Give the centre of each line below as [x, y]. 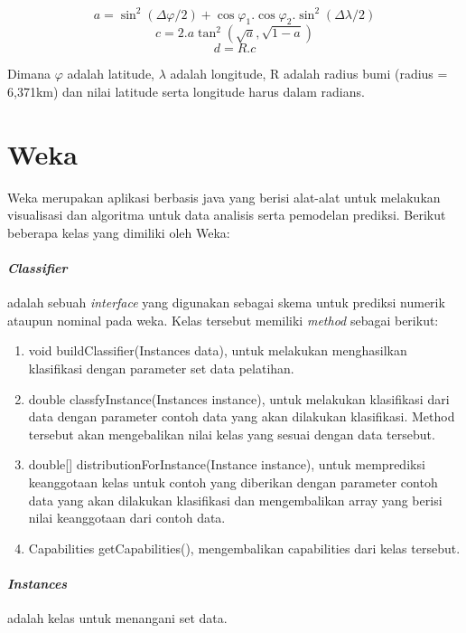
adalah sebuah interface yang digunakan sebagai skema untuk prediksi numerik [226, 302]
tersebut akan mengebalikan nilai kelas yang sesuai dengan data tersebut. [232, 434]
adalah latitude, [111, 74]
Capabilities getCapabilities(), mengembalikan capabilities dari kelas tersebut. [244, 548]
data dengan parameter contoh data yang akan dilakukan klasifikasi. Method [242, 416]
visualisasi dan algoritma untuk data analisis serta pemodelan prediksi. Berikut [227, 215]
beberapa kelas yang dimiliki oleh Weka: [119, 232]
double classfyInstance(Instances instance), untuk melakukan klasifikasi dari [239, 398]
